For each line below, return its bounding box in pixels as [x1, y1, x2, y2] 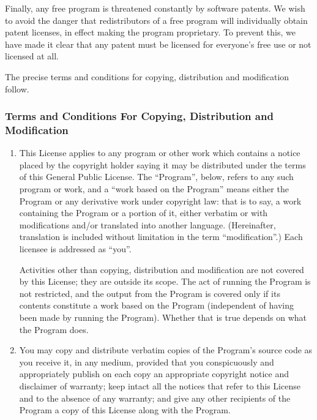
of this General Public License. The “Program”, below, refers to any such [19, 170, 294, 183]
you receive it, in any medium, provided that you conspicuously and [19, 355, 274, 368]
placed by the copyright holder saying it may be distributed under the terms [19, 158, 306, 171]
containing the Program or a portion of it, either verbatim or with [19, 206, 268, 219]
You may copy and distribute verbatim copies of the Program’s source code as [19, 343, 313, 356]
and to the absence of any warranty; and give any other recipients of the [19, 391, 291, 404]
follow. [5, 82, 29, 95]
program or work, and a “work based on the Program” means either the [19, 182, 289, 195]
